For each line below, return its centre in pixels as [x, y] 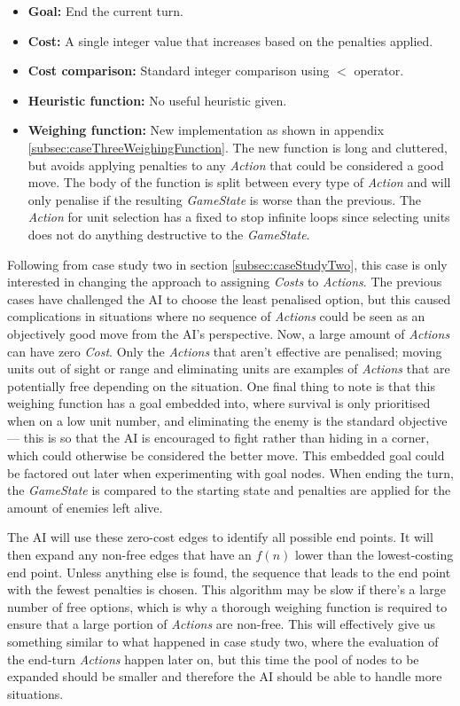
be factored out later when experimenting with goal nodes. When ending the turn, [230, 472]
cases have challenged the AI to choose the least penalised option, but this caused [229, 298]
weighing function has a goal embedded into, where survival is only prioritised [219, 403]
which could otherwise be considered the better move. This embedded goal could [226, 455]
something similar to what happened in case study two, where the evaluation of [223, 641]
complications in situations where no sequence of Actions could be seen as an [216, 316]
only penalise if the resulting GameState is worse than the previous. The [225, 199]
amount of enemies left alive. [85, 507]
